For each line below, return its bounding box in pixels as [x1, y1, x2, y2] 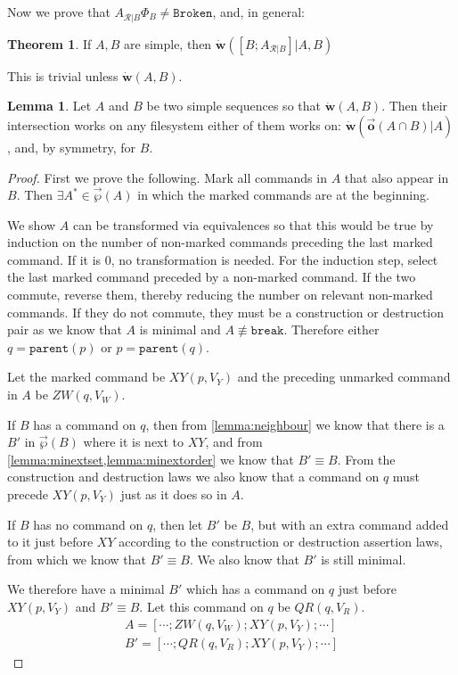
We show [7, 215, 56, 234]
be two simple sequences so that [146, 96, 321, 115]
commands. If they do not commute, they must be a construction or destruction [7, 302, 445, 321]
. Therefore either [283, 320, 380, 339]
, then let [152, 514, 203, 533]
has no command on [33, 514, 143, 533]
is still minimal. [321, 549, 406, 568]
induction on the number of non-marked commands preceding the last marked [7, 233, 433, 251]
